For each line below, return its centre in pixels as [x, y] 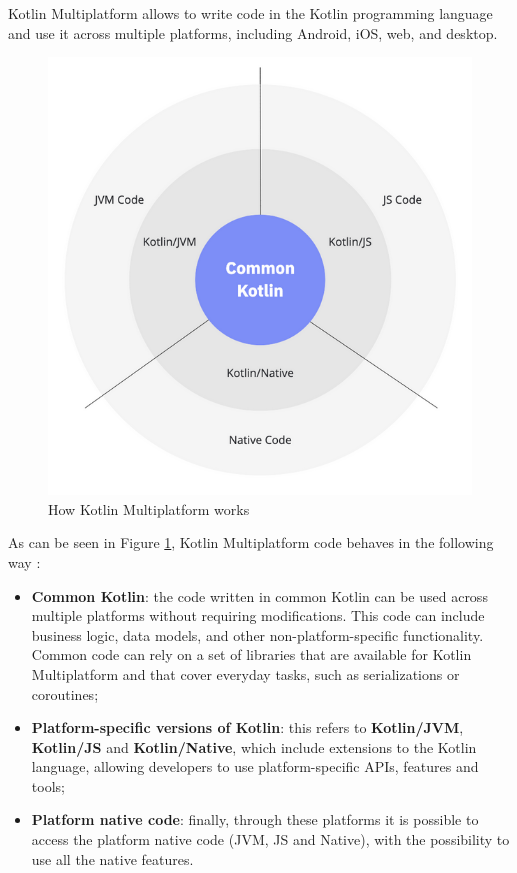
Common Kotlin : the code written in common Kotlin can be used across [259, 595]
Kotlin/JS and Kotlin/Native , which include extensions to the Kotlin [254, 746]
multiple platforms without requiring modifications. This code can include [258, 615]
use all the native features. [112, 858]
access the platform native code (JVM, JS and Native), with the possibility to [270, 839]
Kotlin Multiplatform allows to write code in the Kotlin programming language [250, 13]
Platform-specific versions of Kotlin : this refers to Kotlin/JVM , [247, 727]
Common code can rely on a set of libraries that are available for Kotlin [251, 654]
